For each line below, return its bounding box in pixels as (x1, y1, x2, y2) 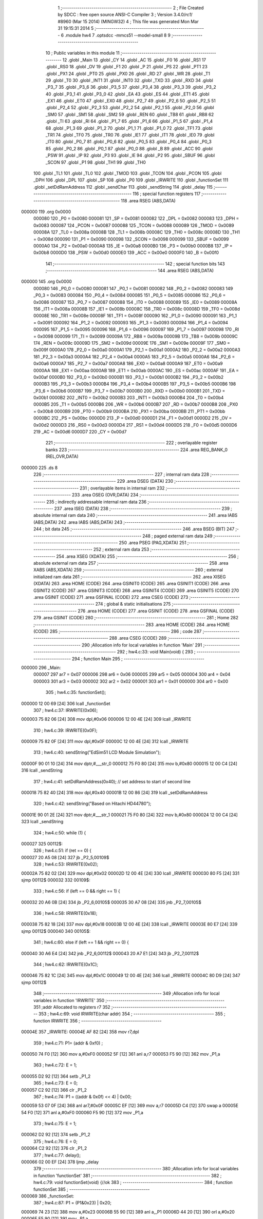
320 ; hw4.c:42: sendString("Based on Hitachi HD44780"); (33, 801, 151, 806)
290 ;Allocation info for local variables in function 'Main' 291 (81, 642, 202, 648)
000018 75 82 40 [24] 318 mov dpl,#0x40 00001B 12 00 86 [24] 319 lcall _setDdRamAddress (21, 790, 208, 796)
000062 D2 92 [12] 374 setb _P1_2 (21, 1132, 91, 1138)
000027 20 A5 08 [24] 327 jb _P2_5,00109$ (21, 854, 110, 860)
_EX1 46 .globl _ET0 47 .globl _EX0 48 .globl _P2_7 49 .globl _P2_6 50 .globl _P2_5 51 (45, 98, 216, 104)
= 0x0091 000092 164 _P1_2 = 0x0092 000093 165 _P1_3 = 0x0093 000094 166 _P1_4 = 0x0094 (33, 319, 228, 325)
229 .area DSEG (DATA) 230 (117, 478, 173, 484)
